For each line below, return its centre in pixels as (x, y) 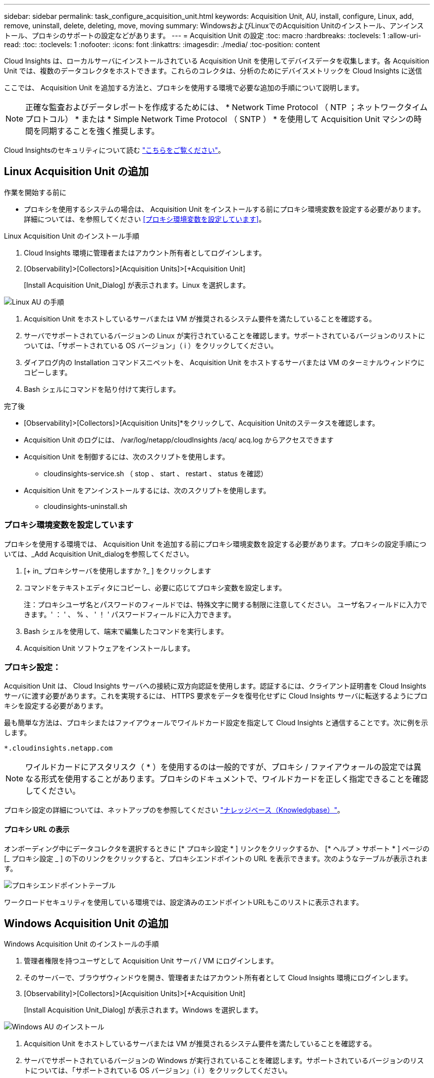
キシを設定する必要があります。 (56, 706)
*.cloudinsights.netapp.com (58, 748)
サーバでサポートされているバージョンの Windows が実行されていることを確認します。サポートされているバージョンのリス (224, 1061)
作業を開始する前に (35, 192)
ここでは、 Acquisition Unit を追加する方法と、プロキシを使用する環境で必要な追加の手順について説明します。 (184, 88)
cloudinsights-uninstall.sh (85, 506)
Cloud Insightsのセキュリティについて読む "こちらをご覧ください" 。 (115, 150)
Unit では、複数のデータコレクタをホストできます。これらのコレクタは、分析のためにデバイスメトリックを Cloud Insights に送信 (213, 71)
